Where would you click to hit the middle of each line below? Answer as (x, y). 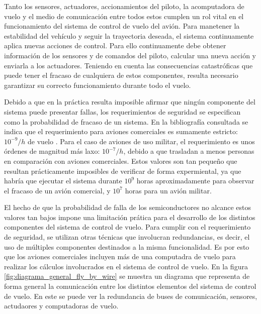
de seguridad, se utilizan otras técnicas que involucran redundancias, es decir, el (127, 237)
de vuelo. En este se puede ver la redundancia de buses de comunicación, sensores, (131, 296)
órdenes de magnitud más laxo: (52, 151)
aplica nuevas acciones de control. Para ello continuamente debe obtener (115, 45)
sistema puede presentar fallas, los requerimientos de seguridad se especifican (122, 111)
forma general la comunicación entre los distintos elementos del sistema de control (130, 286)
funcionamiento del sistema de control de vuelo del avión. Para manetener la (122, 26)
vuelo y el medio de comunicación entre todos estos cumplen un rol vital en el (124, 16)
